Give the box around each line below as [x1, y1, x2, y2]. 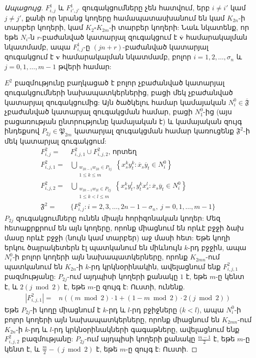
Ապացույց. [4, 2, 43, 12]
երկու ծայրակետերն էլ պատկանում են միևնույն [4, 242, 182, 252]
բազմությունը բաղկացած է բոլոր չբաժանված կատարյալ [14, 77, 225, 88]
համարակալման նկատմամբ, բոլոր [62, 51, 191, 62]
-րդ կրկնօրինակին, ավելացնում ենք [89, 261, 221, 271]
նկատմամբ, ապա [4, 41, 71, 51]
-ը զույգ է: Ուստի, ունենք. [93, 281, 185, 291]
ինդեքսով [4, 126, 40, 136]
